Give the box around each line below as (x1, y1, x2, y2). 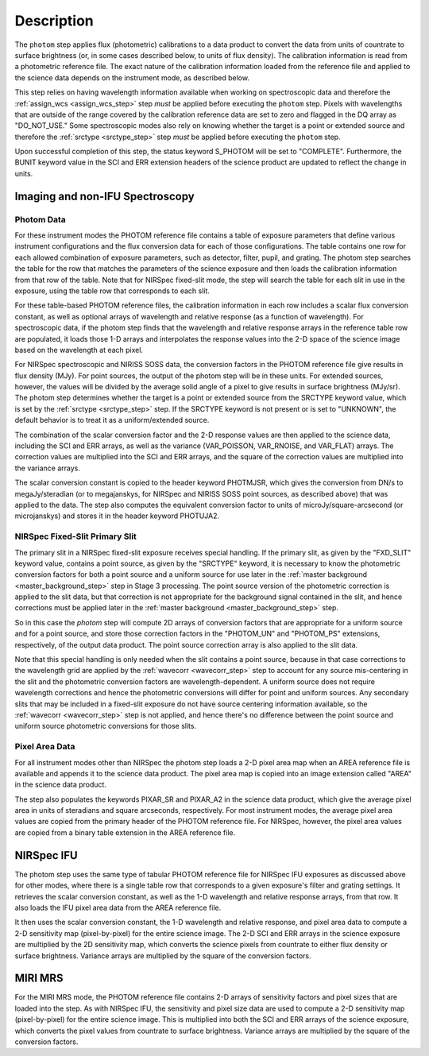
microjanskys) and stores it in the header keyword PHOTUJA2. (14, 511, 220, 520)
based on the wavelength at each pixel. (14, 345, 143, 354)
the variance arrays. (14, 463, 81, 473)
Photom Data (14, 214, 67, 225)
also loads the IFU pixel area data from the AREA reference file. (14, 903, 222, 912)
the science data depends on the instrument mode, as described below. (14, 72, 250, 83)
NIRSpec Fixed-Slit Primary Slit (14, 531, 137, 542)
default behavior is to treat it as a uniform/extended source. (14, 416, 210, 425)
